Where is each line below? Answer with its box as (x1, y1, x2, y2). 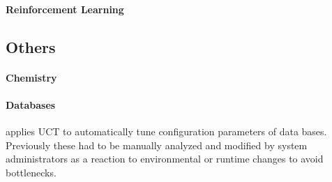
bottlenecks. (6, 165, 56, 179)
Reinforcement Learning (6, 1, 124, 16)
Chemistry (6, 70, 57, 84)
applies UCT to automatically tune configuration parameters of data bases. (6, 123, 327, 138)
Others (6, 36, 56, 57)
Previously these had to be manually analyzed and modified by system (6, 137, 308, 152)
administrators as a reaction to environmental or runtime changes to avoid (6, 151, 324, 166)
